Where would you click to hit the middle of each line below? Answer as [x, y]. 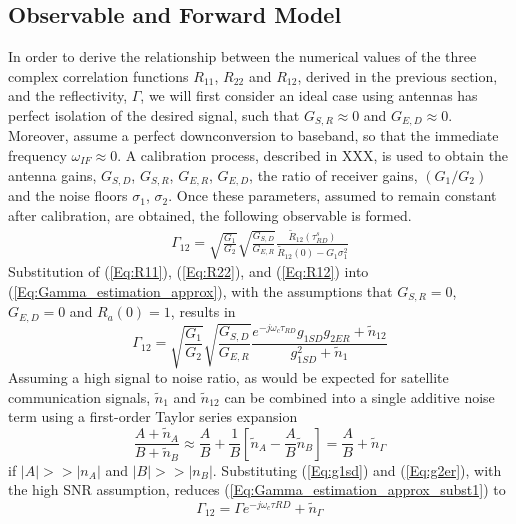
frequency [37, 155]
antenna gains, [52, 174]
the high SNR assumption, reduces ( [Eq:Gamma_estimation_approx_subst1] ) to [257, 489]
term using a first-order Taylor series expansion [153, 416]
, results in [203, 311]
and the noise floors [68, 195]
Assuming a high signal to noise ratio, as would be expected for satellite [228, 377]
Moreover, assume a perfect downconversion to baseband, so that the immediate [253, 135]
